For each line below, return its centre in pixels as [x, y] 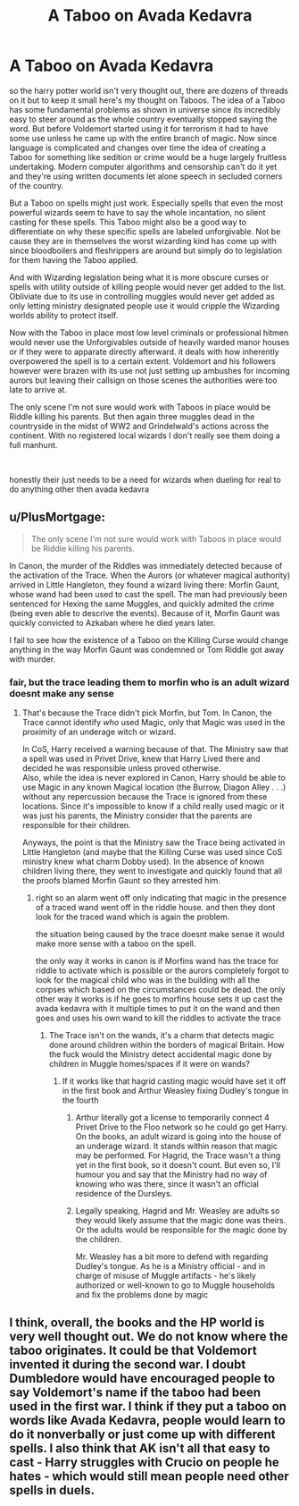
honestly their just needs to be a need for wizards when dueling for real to [145, 479]
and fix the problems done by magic [141, 1295]
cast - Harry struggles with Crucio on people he [144, 1463]
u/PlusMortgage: [57, 517]
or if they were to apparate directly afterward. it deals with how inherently [144, 351]
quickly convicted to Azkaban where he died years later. [112, 622]
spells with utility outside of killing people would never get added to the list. [148, 286]
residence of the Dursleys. [124, 1194]
